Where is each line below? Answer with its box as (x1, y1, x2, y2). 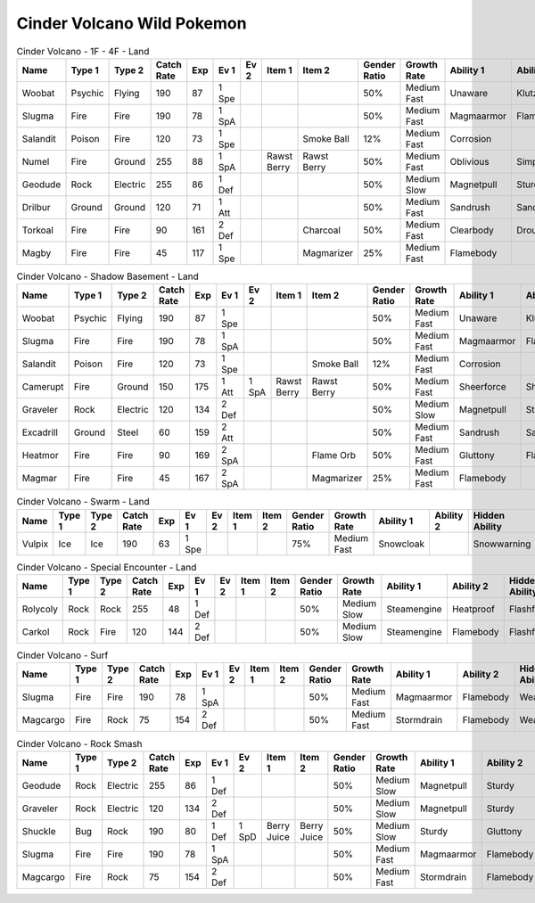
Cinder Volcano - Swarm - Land (16, 496, 151, 508)
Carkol (21, 626, 50, 638)
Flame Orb (311, 449, 357, 462)
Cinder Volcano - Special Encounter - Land (16, 561, 197, 573)
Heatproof (451, 603, 495, 615)
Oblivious (449, 155, 490, 168)
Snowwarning (473, 538, 531, 550)
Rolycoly (21, 603, 58, 615)
